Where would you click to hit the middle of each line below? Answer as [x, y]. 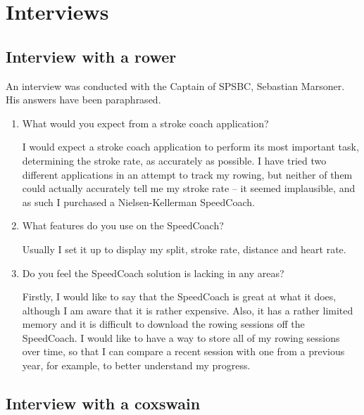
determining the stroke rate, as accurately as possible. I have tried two [174, 160]
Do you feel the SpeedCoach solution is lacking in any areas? [153, 273]
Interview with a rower [91, 56]
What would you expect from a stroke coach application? [145, 123]
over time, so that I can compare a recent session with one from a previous [183, 351]
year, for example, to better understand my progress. [136, 365]
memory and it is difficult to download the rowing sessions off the [163, 324]
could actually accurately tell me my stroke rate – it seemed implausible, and [189, 188]
